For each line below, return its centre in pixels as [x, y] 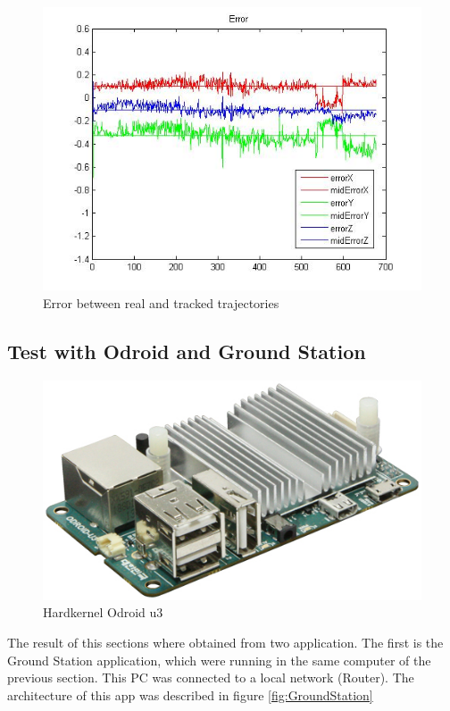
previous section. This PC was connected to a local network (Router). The [211, 678]
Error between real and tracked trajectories [161, 303]
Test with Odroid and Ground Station [187, 351]
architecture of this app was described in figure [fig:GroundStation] [190, 694]
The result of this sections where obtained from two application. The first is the [225, 642]
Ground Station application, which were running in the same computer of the [219, 660]
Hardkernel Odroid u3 [103, 612]
